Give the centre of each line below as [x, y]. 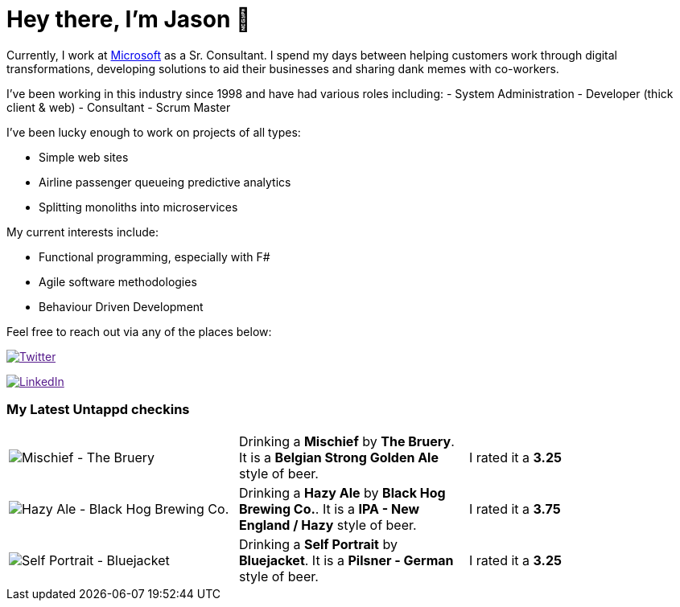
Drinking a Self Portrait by [318, 544]
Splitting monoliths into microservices [138, 207]
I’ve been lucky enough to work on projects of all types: [154, 132]
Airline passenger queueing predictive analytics [165, 182]
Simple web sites [84, 157]
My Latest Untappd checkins [98, 410]
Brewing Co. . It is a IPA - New [329, 509]
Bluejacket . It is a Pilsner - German [346, 560]
